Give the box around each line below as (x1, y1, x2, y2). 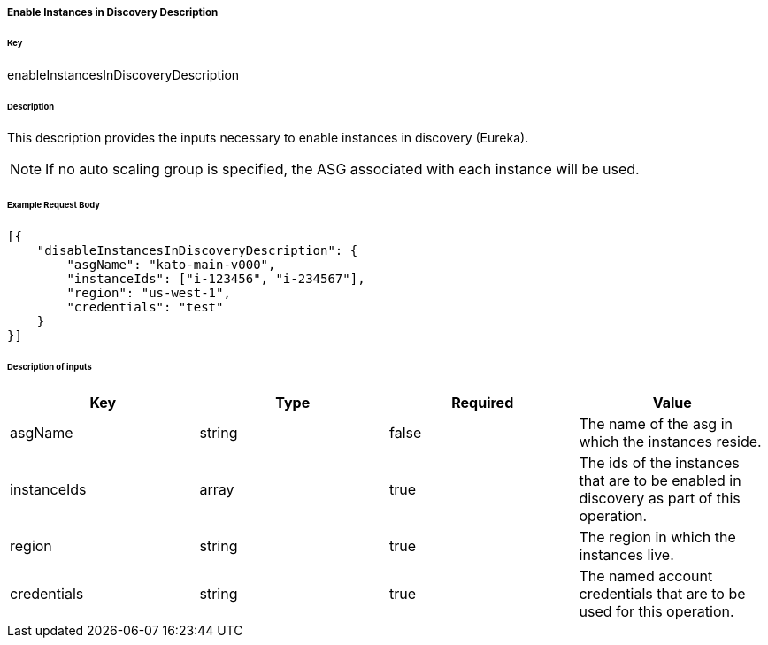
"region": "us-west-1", (66, 286, 231, 301)
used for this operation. (579, 602, 734, 620)
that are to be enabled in (579, 471, 741, 489)
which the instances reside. (579, 432, 762, 450)
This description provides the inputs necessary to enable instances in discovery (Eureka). (7, 130, 529, 146)
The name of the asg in (579, 414, 733, 433)
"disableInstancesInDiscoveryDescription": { (36, 243, 358, 258)
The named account (579, 566, 713, 585)
